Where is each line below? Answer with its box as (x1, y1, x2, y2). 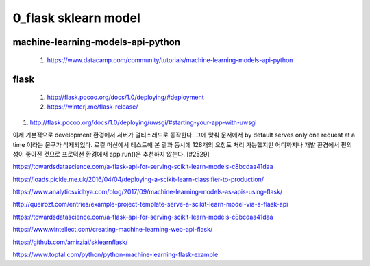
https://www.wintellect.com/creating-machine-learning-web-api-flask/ (12, 226, 213, 234)
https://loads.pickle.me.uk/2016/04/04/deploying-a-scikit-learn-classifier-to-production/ (12, 175, 264, 183)
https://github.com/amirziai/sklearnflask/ (12, 238, 128, 246)
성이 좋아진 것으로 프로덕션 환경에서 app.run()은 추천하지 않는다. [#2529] (12, 150, 210, 158)
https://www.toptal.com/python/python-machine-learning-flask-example (12, 250, 219, 259)
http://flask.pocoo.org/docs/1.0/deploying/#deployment (47, 93, 204, 101)
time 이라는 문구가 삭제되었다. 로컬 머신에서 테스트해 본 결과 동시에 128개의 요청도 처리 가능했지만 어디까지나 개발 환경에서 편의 (12, 140, 353, 148)
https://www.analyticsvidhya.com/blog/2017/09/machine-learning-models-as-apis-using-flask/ (12, 188, 283, 196)
